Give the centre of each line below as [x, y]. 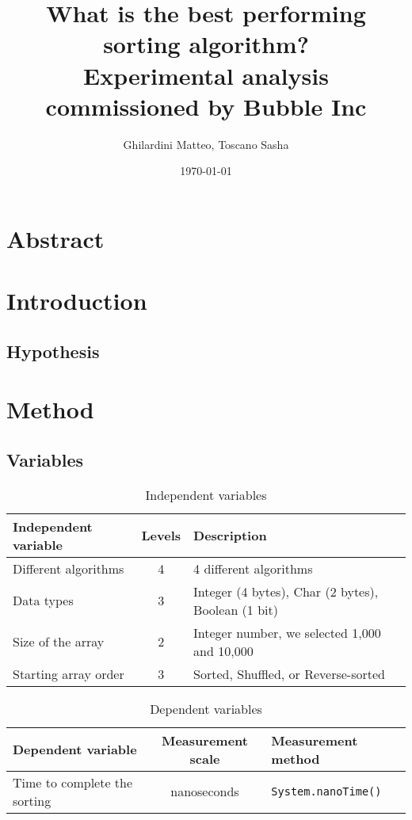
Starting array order [69, 673]
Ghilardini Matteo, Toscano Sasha [206, 144]
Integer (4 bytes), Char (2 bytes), [286, 591]
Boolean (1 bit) [236, 609]
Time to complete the [73, 782]
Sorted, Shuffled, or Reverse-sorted [289, 673]
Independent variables [206, 494]
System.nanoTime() [326, 791]
